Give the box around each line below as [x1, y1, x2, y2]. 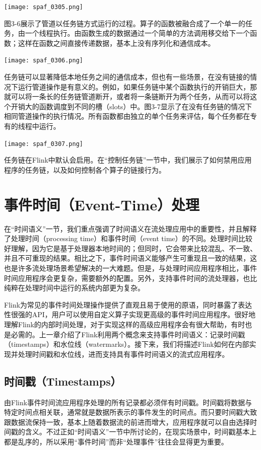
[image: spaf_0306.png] [4, 57, 83, 64]
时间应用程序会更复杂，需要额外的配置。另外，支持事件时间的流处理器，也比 [4, 272, 257, 283]
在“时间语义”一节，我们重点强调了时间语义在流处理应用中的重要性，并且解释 [4, 223, 257, 234]
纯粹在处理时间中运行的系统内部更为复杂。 [4, 282, 145, 293]
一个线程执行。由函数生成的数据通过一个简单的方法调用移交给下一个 [25, 28, 250, 38]
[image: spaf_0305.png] [4, 4, 83, 11]
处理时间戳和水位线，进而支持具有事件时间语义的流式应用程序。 [18, 348, 229, 359]
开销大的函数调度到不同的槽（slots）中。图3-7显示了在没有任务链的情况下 [11, 101, 252, 111]
